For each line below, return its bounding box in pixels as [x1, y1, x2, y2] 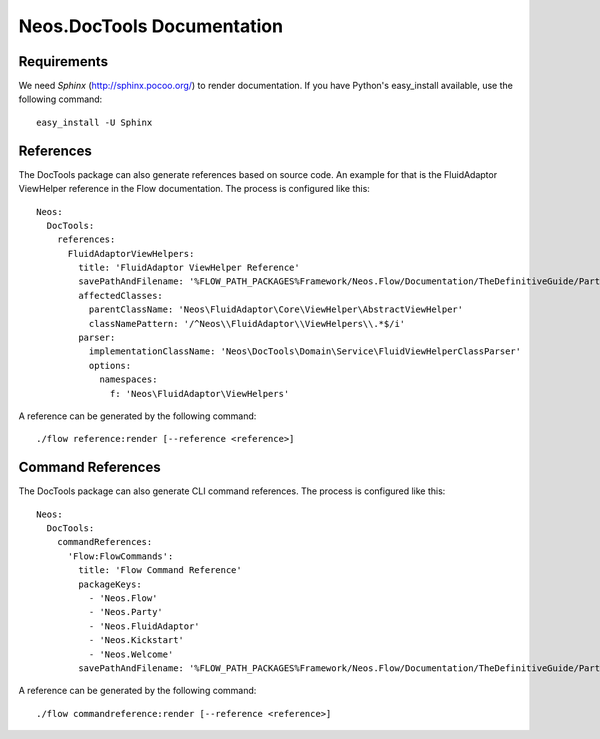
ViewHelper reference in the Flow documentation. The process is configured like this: [18, 183, 370, 195]
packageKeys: [78, 578, 142, 590]
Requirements [18, 53, 109, 70]
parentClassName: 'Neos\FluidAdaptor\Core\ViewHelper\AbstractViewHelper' [88, 304, 464, 315]
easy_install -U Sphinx [36, 116, 153, 128]
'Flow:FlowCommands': [67, 550, 174, 562]
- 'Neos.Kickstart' [88, 635, 185, 646]
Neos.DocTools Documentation [18, 15, 284, 37]
